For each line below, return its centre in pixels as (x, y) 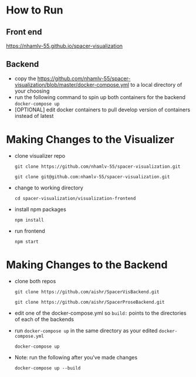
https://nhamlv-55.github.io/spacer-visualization (65, 46)
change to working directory (49, 188)
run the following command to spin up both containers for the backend (100, 97)
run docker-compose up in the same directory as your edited (86, 330)
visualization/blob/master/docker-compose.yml (72, 84)
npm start (27, 242)
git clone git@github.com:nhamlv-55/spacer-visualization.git (92, 176)
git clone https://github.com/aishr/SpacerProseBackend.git (89, 302)
